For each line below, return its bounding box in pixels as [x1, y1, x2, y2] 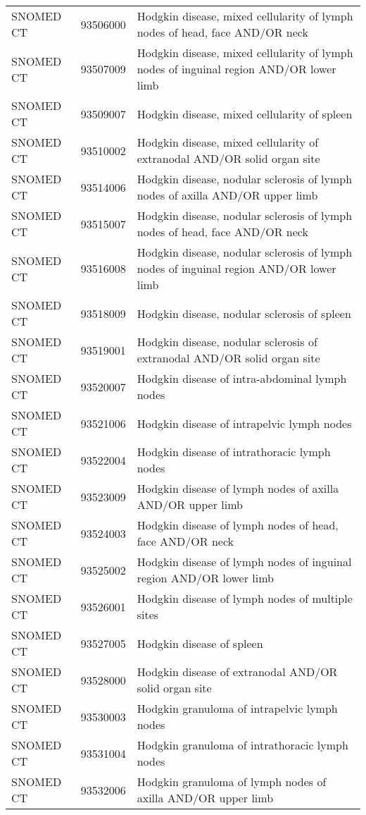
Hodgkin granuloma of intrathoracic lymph [137, 737, 348, 753]
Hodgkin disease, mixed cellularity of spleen [137, 105, 353, 122]
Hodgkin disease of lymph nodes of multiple [137, 590, 353, 606]
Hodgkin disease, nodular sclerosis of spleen [137, 305, 351, 321]
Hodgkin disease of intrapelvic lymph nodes [137, 415, 352, 431]
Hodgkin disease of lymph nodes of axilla [137, 480, 339, 496]
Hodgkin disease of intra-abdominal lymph [137, 370, 347, 386]
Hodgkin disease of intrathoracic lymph [137, 443, 331, 460]
